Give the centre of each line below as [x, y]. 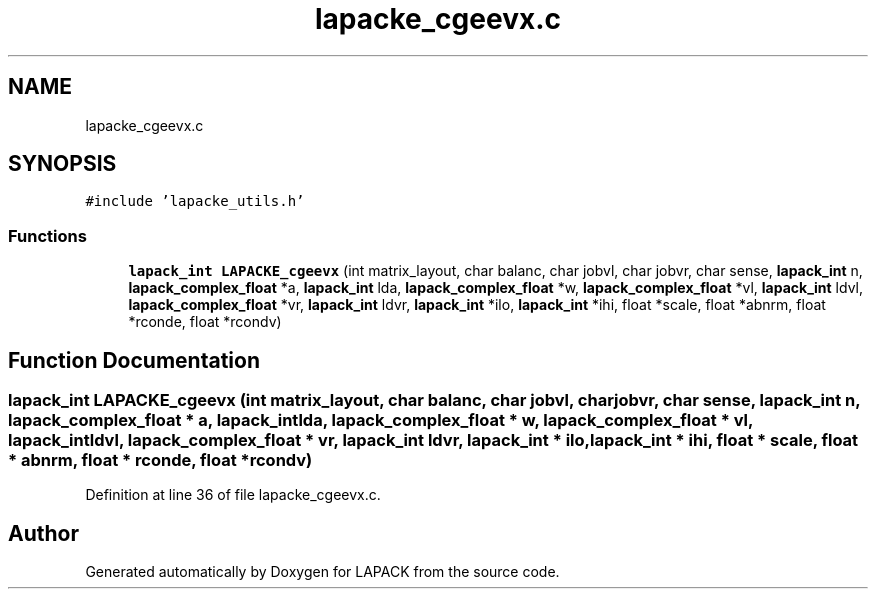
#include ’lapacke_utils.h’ [195, 201]
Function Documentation [134, 360]
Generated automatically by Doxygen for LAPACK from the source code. [322, 572]
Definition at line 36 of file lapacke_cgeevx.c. [233, 495]
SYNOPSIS [62, 164]
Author [43, 533]
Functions [47, 235]
